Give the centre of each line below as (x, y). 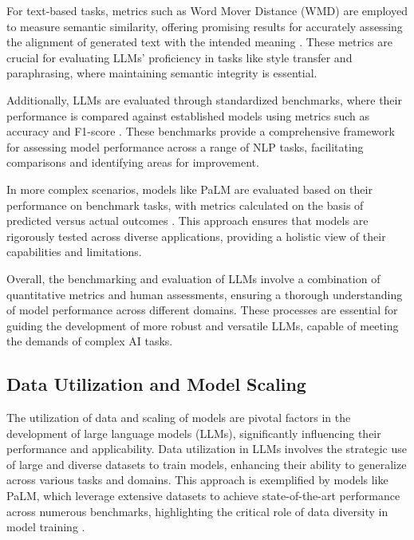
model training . (46, 527)
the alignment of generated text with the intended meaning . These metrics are (200, 42)
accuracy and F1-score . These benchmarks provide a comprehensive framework (201, 131)
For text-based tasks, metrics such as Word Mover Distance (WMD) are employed (207, 10)
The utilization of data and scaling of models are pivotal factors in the (179, 418)
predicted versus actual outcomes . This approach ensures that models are (187, 221)
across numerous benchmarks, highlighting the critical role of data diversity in (197, 511)
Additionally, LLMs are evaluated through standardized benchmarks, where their (204, 99)
